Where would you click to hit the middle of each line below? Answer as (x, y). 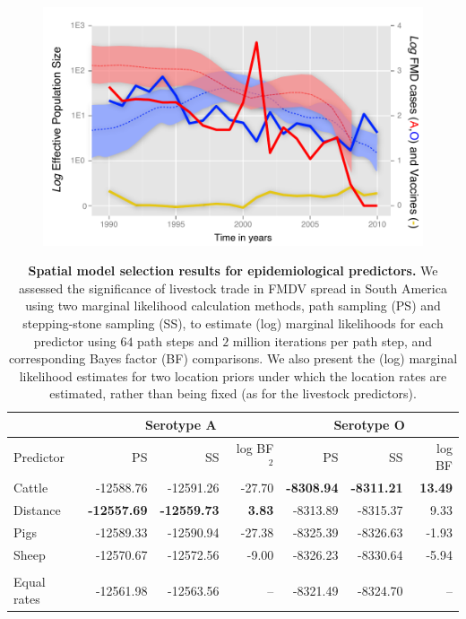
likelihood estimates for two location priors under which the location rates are (233, 375)
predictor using (75, 340)
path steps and (178, 340)
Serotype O (369, 424)
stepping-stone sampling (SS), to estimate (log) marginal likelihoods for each (233, 323)
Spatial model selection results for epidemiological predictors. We (233, 270)
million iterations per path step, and (332, 340)
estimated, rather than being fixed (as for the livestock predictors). (233, 393)
